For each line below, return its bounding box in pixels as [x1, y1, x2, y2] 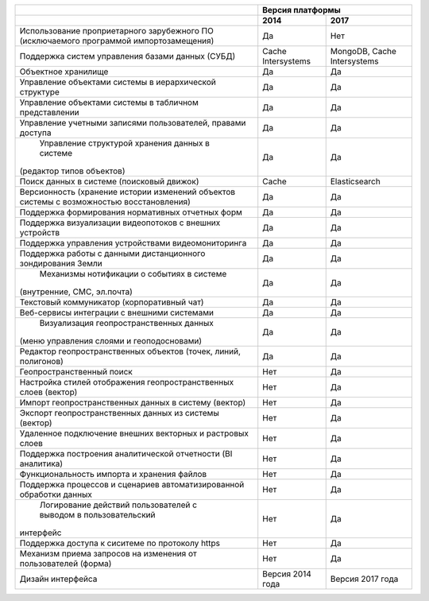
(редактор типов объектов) [19, 165, 126, 176]
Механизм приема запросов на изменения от [19, 549, 198, 559]
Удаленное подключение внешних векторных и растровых [19, 428, 249, 439]
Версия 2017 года [330, 573, 399, 584]
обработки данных [19, 489, 93, 500]
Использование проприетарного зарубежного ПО [19, 25, 214, 36]
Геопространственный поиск [19, 366, 133, 377]
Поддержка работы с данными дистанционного [19, 248, 206, 258]
